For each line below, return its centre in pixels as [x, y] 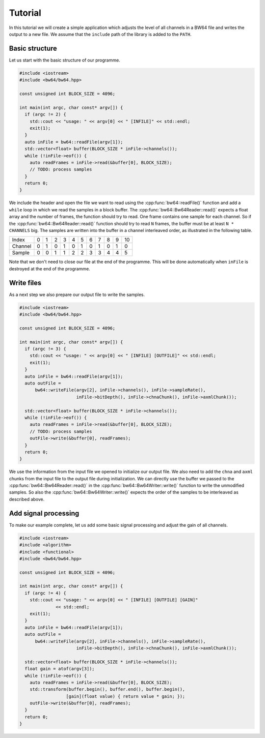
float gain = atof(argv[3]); [60, 669]
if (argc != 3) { [45, 349]
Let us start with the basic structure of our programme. [65, 60]
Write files [25, 283]
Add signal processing [44, 513]
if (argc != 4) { [45, 593]
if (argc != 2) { [45, 115]
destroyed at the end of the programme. [50, 268]
